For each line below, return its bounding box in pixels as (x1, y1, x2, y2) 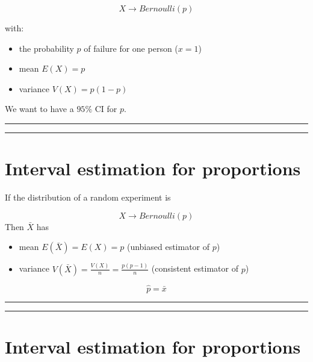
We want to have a (5, 102, 74, 115)
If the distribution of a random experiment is (5, 191, 171, 204)
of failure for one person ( (84, 42, 178, 54)
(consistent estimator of (151, 262, 238, 275)
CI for (95, 102, 117, 115)
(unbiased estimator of (126, 240, 210, 253)
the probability (19, 42, 74, 54)
